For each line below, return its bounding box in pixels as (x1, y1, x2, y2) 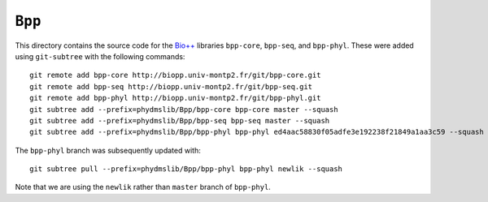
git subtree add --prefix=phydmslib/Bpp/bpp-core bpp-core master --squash (29, 105, 338, 114)
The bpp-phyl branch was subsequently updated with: (15, 145, 201, 155)
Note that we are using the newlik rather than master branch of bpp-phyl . (15, 183, 272, 192)
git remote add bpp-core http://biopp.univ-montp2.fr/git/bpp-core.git (29, 71, 321, 80)
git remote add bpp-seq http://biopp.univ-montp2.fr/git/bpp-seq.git (29, 82, 313, 91)
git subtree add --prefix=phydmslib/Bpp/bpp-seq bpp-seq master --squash (29, 116, 330, 125)
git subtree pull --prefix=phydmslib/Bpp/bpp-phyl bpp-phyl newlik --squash (29, 165, 343, 174)
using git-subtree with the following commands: (15, 51, 185, 61)
